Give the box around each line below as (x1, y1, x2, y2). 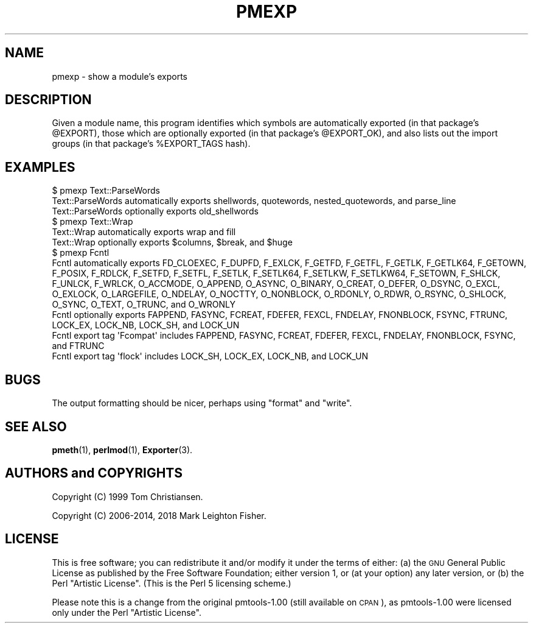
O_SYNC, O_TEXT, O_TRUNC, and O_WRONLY (52, 299, 236, 310)
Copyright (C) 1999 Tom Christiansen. (52, 491, 203, 502)
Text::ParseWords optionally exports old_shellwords (52, 206, 259, 217)
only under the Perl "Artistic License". (52, 607, 201, 618)
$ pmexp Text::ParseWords (52, 185, 160, 196)
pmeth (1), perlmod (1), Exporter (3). (52, 444, 193, 455)
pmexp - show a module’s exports (52, 71, 188, 82)
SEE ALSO (5, 418, 67, 434)
